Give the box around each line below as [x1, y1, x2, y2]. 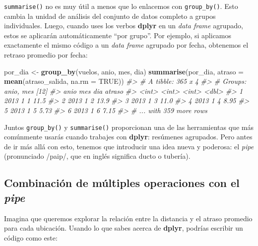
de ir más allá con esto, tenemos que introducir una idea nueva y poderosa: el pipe [4, 141, 254, 151]
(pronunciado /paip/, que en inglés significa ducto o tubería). [4, 151, 191, 161]
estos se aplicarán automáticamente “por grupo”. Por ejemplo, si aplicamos [4, 30, 232, 40]
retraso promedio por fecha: [4, 50, 88, 60]
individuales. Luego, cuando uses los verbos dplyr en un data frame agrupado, [4, 20, 243, 31]
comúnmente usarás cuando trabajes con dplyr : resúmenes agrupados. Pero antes [4, 131, 253, 142]
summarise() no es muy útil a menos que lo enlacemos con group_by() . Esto [4, 1, 238, 11]
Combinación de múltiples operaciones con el [4, 175, 240, 190]
